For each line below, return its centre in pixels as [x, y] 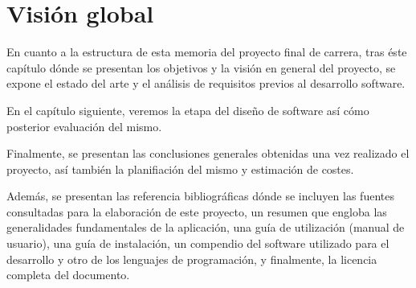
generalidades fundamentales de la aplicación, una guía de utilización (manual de [206, 227]
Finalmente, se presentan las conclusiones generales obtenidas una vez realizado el [208, 153]
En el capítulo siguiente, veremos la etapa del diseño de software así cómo [188, 110]
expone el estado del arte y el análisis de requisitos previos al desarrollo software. [206, 83]
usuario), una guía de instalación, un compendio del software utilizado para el [198, 243]
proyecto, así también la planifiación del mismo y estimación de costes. [180, 169]
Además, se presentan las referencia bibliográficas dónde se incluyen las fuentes [200, 196]
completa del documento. [68, 275]
